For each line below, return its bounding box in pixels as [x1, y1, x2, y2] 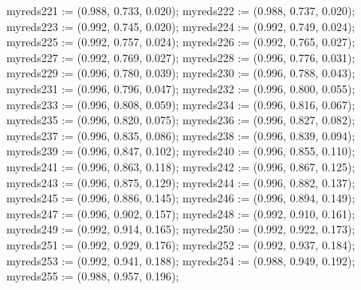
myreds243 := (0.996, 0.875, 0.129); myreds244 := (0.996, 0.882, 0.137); [6, 174, 355, 190]
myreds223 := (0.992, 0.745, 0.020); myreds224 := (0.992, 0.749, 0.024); [6, 18, 355, 34]
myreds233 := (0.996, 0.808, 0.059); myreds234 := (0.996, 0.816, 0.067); [6, 96, 355, 112]
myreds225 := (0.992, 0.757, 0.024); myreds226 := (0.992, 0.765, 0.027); [6, 33, 355, 50]
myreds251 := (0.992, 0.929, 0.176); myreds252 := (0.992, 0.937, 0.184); [6, 236, 355, 253]
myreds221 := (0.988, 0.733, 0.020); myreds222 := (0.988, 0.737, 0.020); [6, 2, 355, 18]
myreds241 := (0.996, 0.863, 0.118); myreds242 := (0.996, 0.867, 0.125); [6, 158, 355, 174]
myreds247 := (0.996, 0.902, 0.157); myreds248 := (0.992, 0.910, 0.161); [6, 205, 355, 221]
